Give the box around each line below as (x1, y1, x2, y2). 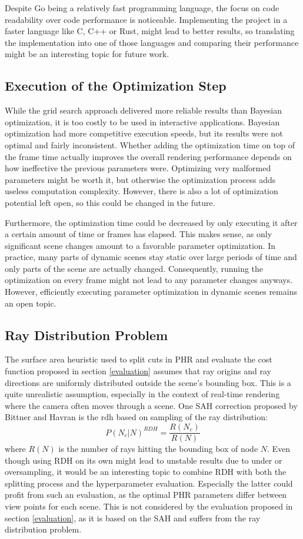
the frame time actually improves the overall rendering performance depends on (5, 150, 292, 162)
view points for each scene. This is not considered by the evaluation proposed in (5, 500, 293, 513)
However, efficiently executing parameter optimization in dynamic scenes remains (5, 285, 297, 298)
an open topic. (5, 297, 56, 309)
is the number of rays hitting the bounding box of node (58, 442, 258, 455)
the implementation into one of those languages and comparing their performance (5, 36, 299, 48)
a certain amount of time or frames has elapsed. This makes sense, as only (5, 228, 272, 240)
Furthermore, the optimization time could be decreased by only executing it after (5, 216, 298, 228)
